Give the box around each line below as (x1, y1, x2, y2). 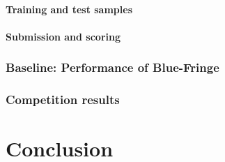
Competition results (6, 91, 120, 108)
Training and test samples (6, 1, 132, 16)
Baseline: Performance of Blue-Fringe (6, 59, 219, 76)
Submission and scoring (6, 29, 121, 43)
